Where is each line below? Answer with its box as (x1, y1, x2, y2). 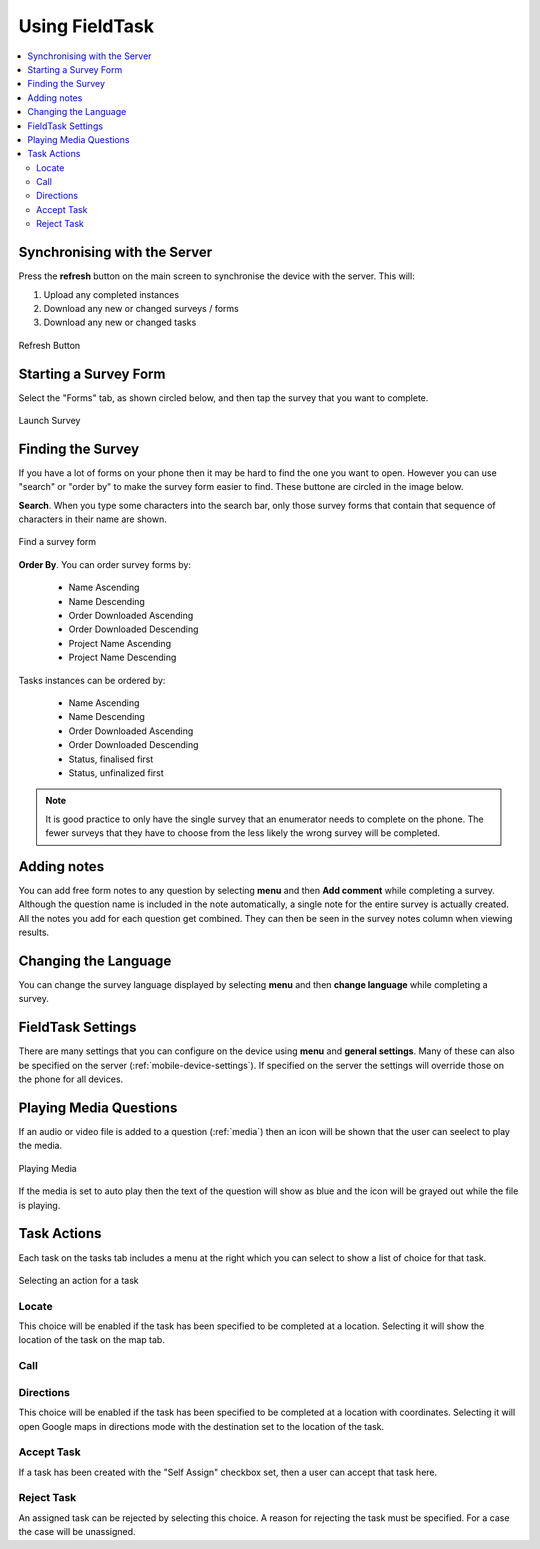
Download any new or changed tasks (43, 316, 197, 329)
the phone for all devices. (18, 1073, 124, 1085)
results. (18, 926, 50, 939)
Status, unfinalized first (68, 766, 164, 779)
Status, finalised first (68, 753, 154, 765)
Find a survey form (18, 536, 97, 548)
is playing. (18, 1199, 61, 1211)
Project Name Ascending (68, 637, 172, 649)
